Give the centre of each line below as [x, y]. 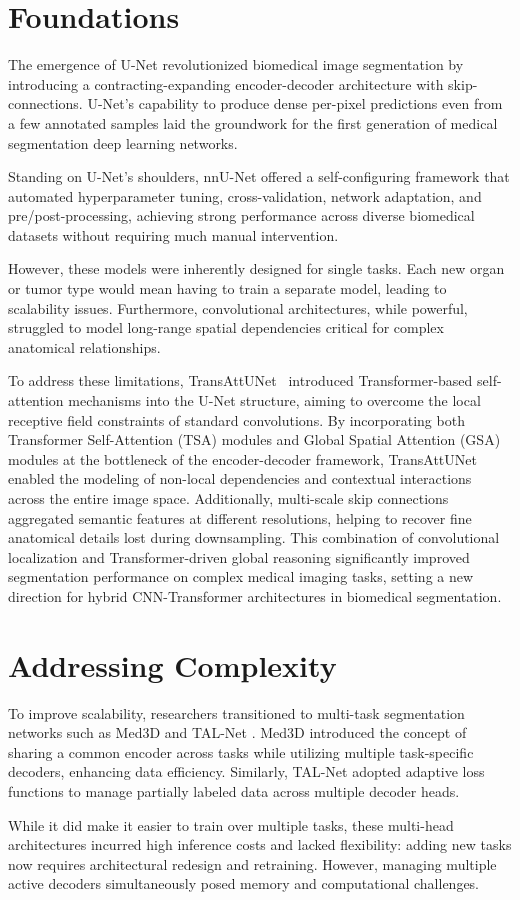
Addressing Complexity [172, 664]
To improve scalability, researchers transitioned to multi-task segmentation [236, 712]
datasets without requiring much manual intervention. [173, 234]
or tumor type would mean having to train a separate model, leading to [227, 288]
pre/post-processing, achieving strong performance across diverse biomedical [241, 215]
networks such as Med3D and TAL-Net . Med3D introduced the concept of [237, 732]
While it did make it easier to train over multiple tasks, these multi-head [231, 824]
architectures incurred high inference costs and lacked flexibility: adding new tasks [260, 844]
